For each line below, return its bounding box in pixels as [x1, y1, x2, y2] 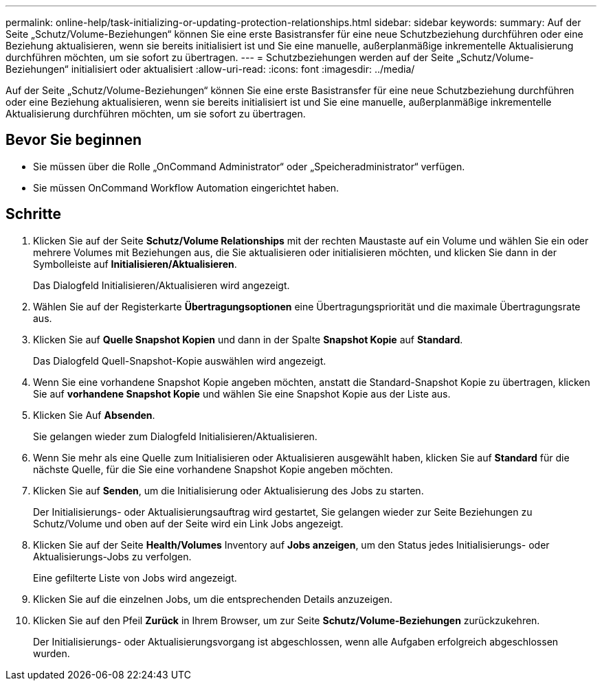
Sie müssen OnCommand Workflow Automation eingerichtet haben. [33, 181, 339, 194]
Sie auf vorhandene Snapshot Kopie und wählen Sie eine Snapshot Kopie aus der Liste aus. [33, 387, 451, 400]
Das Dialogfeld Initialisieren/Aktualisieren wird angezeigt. [33, 279, 290, 291]
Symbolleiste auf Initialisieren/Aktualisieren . [33, 258, 237, 270]
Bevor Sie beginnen [5, 131, 142, 149]
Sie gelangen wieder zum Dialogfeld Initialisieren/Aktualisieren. [33, 430, 317, 442]
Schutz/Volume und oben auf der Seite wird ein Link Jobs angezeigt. [33, 517, 344, 529]
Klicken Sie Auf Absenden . [33, 409, 155, 421]
